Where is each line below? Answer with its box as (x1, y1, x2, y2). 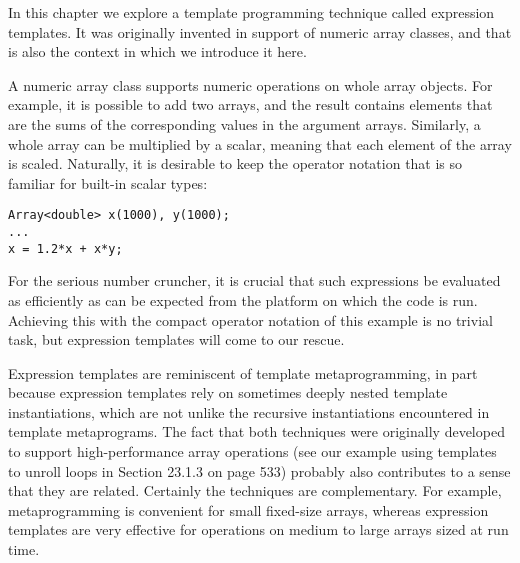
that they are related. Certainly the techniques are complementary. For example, (8, 480, 502, 501)
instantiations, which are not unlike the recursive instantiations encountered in (8, 401, 490, 422)
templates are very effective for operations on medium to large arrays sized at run (8, 519, 509, 540)
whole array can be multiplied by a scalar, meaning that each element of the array (8, 133, 512, 154)
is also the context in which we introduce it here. (8, 41, 307, 62)
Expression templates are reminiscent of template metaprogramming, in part (8, 362, 478, 383)
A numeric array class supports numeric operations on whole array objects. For (8, 74, 493, 95)
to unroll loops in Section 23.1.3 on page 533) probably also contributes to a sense (8, 460, 511, 481)
